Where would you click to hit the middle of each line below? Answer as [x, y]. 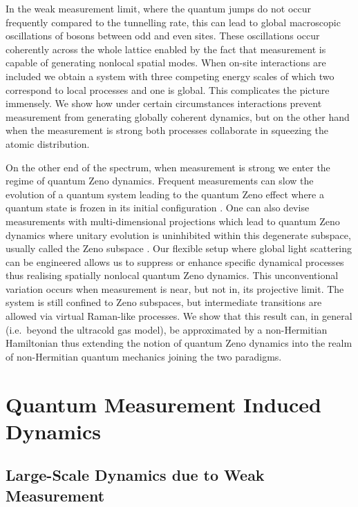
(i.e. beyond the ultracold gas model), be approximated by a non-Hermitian [167, 329]
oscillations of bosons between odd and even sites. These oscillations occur [163, 36]
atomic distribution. [48, 143]
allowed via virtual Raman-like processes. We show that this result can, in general [179, 316]
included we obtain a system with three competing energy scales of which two [170, 76]
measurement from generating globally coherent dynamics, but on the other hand [178, 116]
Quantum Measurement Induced [163, 404]
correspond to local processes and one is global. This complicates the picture [168, 89]
